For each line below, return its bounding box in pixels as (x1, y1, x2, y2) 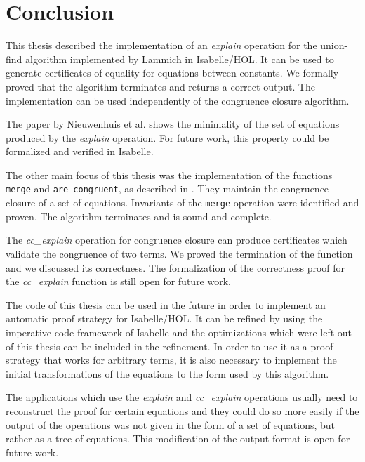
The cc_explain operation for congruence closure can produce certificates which (6, 232, 347, 247)
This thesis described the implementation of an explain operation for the (6, 38, 317, 53)
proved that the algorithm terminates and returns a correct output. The (6, 79, 316, 93)
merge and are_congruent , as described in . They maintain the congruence (6, 181, 329, 196)
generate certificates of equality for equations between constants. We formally (6, 65, 339, 80)
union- (320, 38, 348, 53)
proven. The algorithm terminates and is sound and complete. (6, 209, 272, 223)
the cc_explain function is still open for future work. (6, 274, 231, 289)
